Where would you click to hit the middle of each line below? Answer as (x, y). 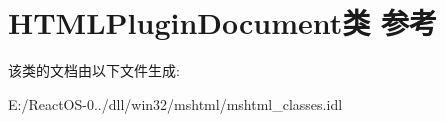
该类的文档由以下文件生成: (94, 70)
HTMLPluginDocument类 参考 (223, 22)
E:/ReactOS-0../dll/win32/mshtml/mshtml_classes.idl (175, 103)
